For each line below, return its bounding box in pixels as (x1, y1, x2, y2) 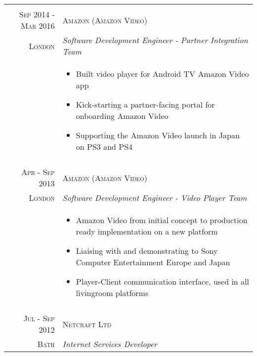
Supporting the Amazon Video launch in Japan (76, 129, 240, 141)
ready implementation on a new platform (76, 226, 218, 237)
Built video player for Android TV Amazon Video (76, 68, 249, 79)
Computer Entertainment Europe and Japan (76, 256, 230, 268)
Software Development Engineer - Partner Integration (62, 34, 248, 46)
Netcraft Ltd (62, 318, 112, 330)
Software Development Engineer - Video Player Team (62, 192, 247, 203)
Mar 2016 (21, 20, 55, 31)
